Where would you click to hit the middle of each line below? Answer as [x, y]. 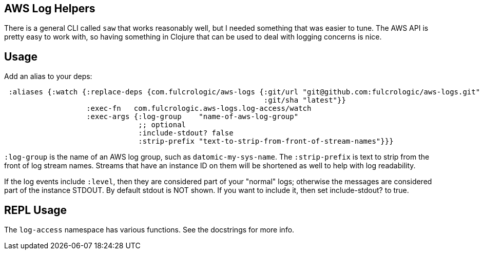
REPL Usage [36, 210]
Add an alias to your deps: [48, 76]
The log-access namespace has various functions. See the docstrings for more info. [149, 230]
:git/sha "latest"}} [305, 100]
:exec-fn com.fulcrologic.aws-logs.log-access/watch [199, 109]
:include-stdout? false [186, 133]
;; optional [162, 125]
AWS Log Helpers [50, 8]
